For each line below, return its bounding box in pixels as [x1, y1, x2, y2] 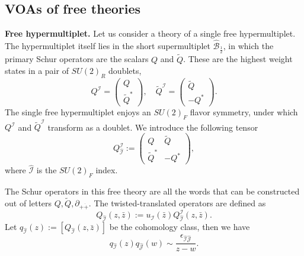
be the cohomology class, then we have [109, 221, 250, 233]
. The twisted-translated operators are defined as [88, 196, 266, 209]
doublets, [108, 64, 142, 77]
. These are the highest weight [183, 53, 293, 65]
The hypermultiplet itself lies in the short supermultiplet [5, 40, 210, 52]
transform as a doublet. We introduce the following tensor [47, 121, 258, 133]
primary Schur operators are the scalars [5, 53, 149, 65]
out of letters [5, 196, 52, 209]
